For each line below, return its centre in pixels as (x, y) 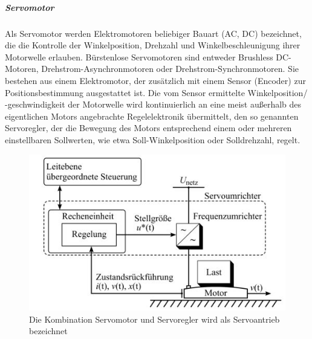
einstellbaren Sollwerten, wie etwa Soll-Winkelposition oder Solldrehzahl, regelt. (153, 139)
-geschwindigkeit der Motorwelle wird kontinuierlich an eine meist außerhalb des (153, 104)
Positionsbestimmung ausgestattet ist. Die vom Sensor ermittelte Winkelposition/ (156, 92)
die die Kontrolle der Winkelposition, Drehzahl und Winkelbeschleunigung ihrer (153, 45)
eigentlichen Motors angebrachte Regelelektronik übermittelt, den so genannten (152, 116)
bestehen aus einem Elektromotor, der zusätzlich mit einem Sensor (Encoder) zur (155, 80)
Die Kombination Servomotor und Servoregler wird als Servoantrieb (154, 319)
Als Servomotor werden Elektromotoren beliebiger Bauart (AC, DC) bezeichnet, (153, 33)
